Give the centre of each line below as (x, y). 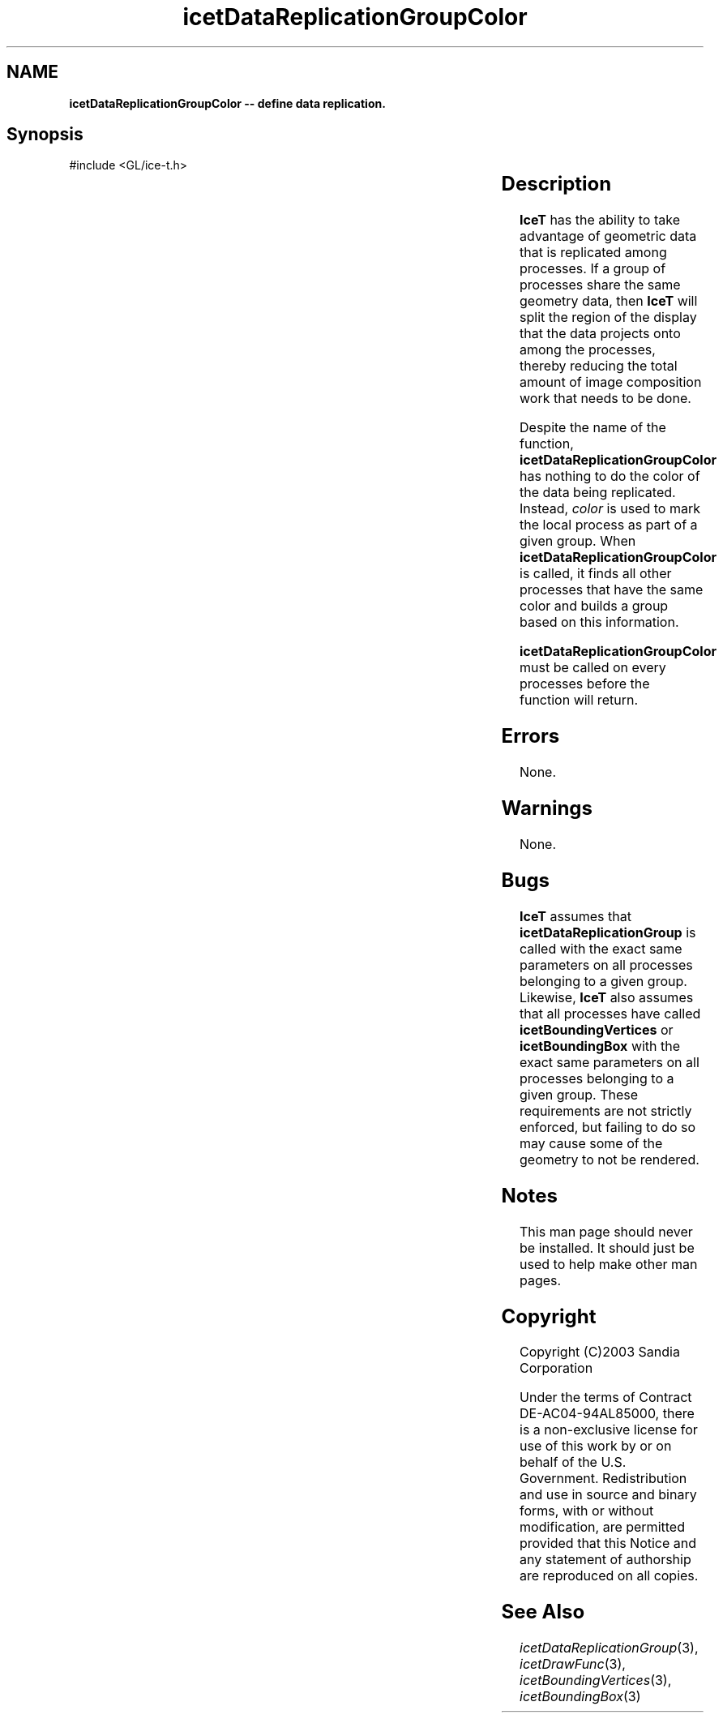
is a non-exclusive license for (609, 1430)
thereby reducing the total (599, 366)
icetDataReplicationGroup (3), (609, 1648)
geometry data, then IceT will (609, 301)
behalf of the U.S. (573, 1462)
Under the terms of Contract (606, 1397)
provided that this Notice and (608, 1543)
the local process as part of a (609, 525)
